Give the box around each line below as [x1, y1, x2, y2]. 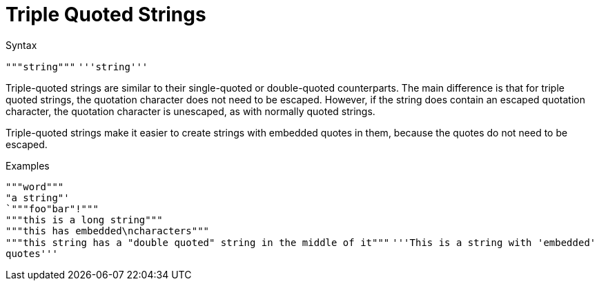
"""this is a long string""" [6, 214, 163, 225]
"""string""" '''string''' [6, 61, 148, 72]
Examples [6, 159, 50, 172]
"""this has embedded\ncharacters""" [6, 225, 210, 236]
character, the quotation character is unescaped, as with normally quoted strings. [6, 105, 375, 117]
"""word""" [6, 181, 64, 192]
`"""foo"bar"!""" [6, 203, 99, 214]
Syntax [6, 39, 37, 51]
